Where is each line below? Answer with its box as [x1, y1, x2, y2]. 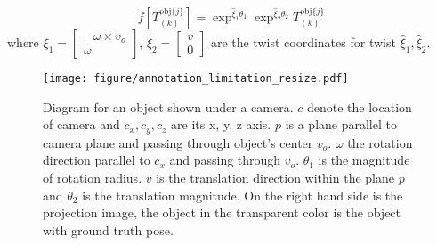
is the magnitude [318, 151, 410, 169]
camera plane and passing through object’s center [43, 133, 313, 151]
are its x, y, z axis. [171, 115, 271, 134]
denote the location [306, 97, 412, 116]
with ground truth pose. [43, 220, 174, 239]
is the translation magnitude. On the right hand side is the [82, 185, 403, 204]
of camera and [43, 115, 120, 134]
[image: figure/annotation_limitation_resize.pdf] [43, 72, 349, 86]
